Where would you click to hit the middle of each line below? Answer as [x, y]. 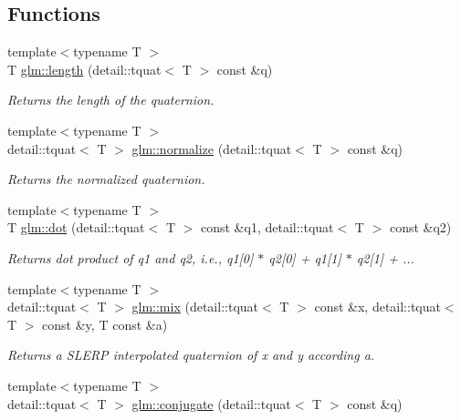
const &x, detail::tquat [377, 307]
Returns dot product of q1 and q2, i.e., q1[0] [131, 257]
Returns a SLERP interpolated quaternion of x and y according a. [191, 355]
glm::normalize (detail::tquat [212, 148]
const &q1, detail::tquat [267, 227]
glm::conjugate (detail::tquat [211, 403]
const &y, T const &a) [105, 324]
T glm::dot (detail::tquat [76, 227]
